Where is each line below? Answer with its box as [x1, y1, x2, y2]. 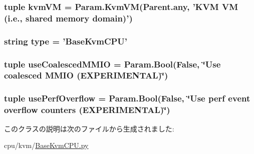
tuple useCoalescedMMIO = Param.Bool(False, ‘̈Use [4, 57, 221, 70]
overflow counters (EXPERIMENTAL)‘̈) [4, 103, 170, 116]
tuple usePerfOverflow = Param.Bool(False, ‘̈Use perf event [4, 92, 250, 104]
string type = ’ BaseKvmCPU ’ [4, 34, 128, 47]
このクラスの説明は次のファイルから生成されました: [4, 123, 174, 133]
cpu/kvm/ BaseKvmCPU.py [4, 140, 89, 150]
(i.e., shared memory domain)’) [4, 11, 133, 24]
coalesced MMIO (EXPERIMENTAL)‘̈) [4, 69, 168, 81]
